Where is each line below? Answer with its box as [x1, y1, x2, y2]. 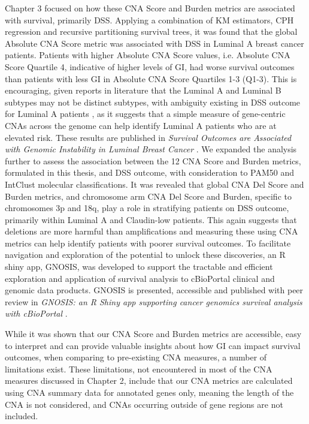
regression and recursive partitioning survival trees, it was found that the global [5, 25, 298, 38]
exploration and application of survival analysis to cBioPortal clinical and [5, 272, 275, 284]
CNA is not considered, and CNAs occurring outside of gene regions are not [5, 398, 283, 410]
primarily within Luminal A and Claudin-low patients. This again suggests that [5, 213, 297, 225]
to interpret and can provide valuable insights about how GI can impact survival [5, 339, 301, 351]
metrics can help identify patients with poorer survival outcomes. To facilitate [5, 236, 291, 249]
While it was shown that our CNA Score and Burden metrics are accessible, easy [5, 327, 302, 340]
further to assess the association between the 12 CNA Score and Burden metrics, [5, 154, 301, 167]
